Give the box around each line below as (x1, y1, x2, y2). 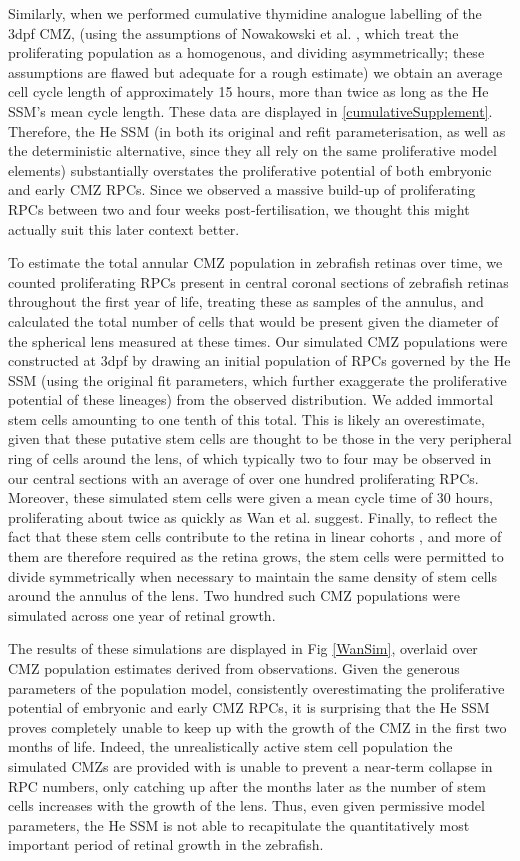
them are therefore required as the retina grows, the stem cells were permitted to (8, 546, 504, 567)
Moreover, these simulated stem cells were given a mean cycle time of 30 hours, (8, 487, 493, 508)
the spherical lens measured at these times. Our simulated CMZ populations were (8, 330, 508, 351)
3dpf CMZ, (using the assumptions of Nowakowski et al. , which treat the (8, 22, 459, 43)
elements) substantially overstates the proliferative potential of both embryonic (8, 159, 492, 180)
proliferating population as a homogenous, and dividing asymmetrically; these (8, 42, 485, 63)
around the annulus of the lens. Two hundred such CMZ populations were (8, 585, 460, 606)
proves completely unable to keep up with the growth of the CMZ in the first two (8, 716, 507, 737)
